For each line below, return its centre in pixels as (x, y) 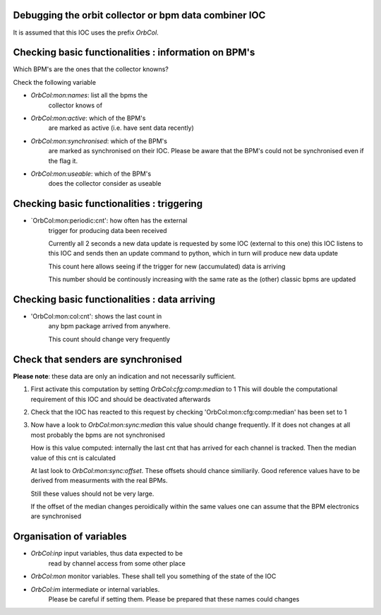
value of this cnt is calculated (73, 458)
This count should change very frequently (109, 339)
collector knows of (75, 105)
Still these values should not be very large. (92, 494)
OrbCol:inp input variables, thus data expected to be (107, 554)
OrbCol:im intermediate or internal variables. (95, 589)
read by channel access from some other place (117, 563)
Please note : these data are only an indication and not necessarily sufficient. (125, 376)
